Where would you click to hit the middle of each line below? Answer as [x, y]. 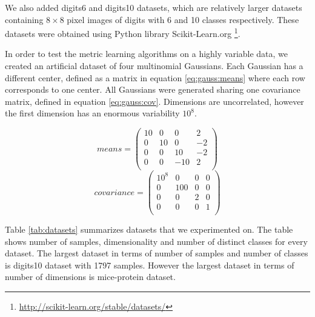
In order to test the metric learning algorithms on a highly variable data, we [147, 54]
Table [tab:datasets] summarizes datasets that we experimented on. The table [149, 229]
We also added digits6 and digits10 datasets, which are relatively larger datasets [154, 7]
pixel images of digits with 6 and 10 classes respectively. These [183, 19]
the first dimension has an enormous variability [92, 113]
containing [24, 19]
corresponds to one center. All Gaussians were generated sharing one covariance [153, 89]
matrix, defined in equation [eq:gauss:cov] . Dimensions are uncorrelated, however [154, 101]
